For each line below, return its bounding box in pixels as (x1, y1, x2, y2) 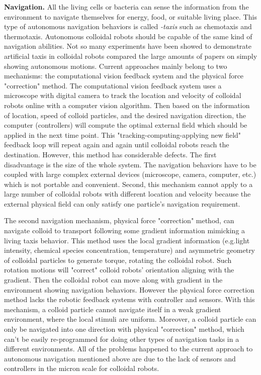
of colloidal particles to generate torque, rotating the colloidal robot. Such (4, 254, 232, 265)
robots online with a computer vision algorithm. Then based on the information (4, 100, 250, 110)
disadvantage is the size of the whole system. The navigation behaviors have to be (4, 159, 256, 169)
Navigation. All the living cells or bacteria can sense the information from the (4, 2, 249, 12)
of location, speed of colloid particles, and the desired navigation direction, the (4, 110, 246, 120)
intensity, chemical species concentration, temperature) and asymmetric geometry (4, 245, 255, 255)
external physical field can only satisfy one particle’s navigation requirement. (4, 198, 240, 209)
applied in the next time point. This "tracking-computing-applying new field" (4, 129, 241, 140)
